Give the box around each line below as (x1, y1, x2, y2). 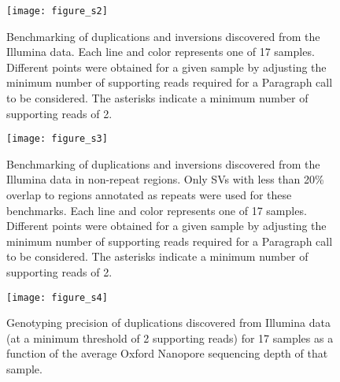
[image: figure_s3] (6, 133, 108, 145)
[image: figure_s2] (6, 6, 108, 17)
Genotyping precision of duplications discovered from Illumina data (6, 314, 331, 331)
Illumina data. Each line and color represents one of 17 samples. (6, 43, 315, 60)
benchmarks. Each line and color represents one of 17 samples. (6, 202, 307, 218)
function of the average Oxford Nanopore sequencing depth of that (6, 345, 328, 362)
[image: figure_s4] (6, 291, 108, 303)
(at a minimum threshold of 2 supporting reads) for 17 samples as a (6, 329, 334, 346)
